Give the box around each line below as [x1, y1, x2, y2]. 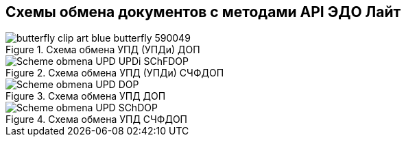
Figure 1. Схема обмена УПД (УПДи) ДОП [5, 44, 200, 56]
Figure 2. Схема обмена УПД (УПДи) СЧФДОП [5, 67, 224, 79]
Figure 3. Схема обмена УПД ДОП [5, 90, 166, 102]
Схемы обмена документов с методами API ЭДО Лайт [5, 3, 401, 20]
